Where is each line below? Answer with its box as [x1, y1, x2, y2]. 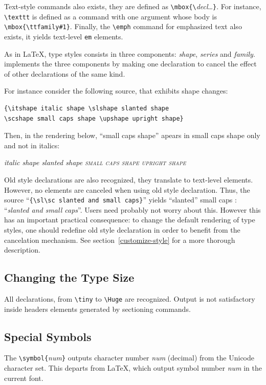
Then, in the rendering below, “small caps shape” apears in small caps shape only [4, 130, 260, 141]
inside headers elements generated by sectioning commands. [4, 303, 191, 314]
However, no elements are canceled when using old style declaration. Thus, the [4, 184, 250, 195]
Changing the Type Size [4, 269, 135, 285]
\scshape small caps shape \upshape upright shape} [4, 115, 184, 122]
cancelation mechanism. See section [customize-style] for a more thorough [4, 234, 235, 245]
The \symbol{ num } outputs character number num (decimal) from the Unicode [4, 352, 254, 363]
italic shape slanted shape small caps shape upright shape [4, 157, 186, 168]
